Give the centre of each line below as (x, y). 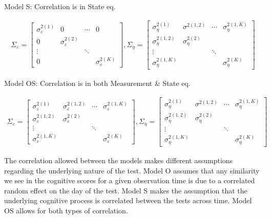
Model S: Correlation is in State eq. (60, 6)
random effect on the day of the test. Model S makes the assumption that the (126, 190)
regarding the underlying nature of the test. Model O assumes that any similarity (132, 170)
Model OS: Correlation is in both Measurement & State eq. (97, 83)
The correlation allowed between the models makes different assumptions (119, 160)
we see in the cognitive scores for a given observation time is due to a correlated (130, 180)
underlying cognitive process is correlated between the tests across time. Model (128, 200)
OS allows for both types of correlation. (66, 210)
